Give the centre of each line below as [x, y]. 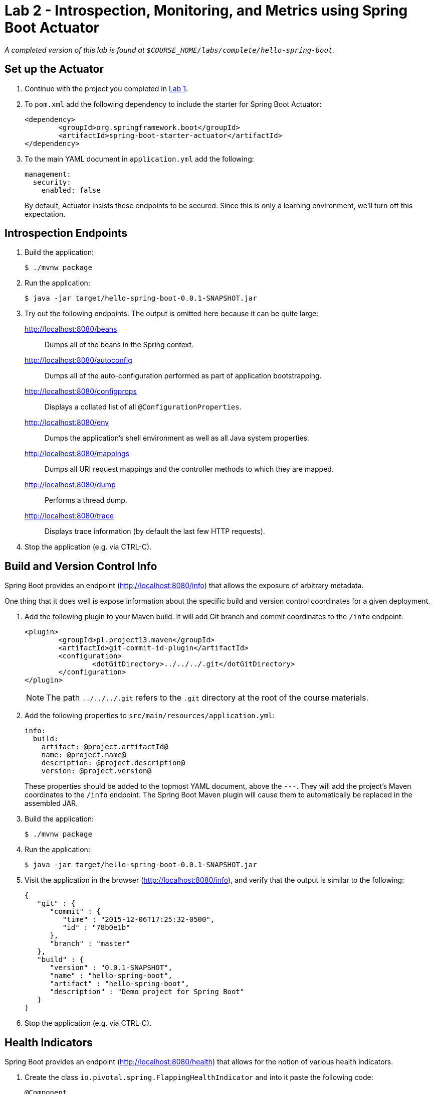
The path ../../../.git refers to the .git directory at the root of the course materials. [207, 698]
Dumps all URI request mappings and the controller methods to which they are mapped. [189, 469]
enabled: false [71, 190]
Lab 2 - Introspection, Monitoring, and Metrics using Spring [206, 11]
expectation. [45, 214]
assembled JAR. [51, 803]
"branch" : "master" [90, 944]
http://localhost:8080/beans [71, 329]
